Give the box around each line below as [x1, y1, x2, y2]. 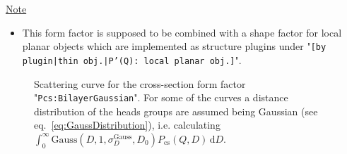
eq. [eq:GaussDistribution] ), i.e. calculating [34, 117, 220, 132]
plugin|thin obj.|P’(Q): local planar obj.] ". [22, 52, 242, 67]
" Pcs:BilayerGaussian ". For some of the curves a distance [34, 90, 288, 105]
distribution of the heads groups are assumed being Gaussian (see [34, 103, 318, 118]
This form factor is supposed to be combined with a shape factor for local [22, 25, 342, 39]
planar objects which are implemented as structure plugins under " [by [22, 39, 327, 53]
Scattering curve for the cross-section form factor [34, 76, 246, 91]
